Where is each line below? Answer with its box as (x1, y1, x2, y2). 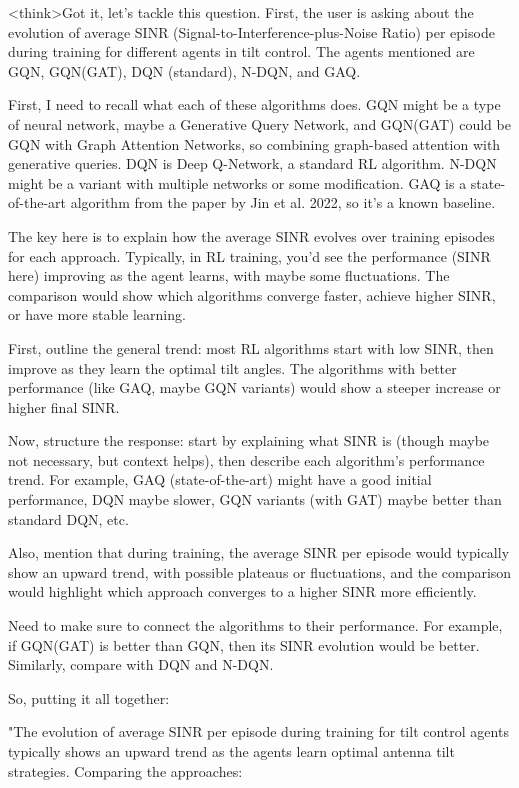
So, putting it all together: (8, 687, 170, 708)
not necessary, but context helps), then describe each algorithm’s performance (8, 449, 485, 470)
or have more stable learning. (8, 304, 186, 325)
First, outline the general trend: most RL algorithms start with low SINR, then (8, 337, 494, 358)
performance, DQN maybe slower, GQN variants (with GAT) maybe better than (8, 489, 502, 510)
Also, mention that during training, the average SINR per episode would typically (8, 542, 510, 563)
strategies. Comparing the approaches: (8, 760, 243, 781)
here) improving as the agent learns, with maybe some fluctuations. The (8, 265, 450, 286)
